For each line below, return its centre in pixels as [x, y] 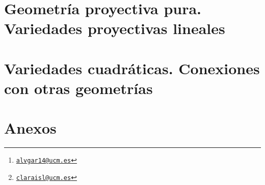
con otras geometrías [78, 88]
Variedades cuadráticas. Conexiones [132, 68]
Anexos [30, 128]
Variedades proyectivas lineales [115, 28]
